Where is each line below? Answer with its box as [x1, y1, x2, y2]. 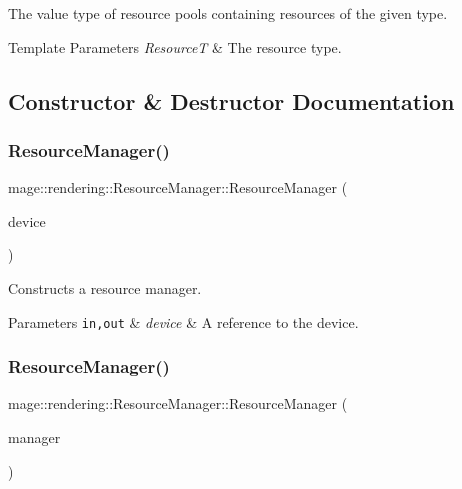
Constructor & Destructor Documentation [8, 85, 455, 116]
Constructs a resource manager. [8, 277, 202, 298]
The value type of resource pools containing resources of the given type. [8, 3, 448, 23]
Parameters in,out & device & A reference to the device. [8, 311, 359, 332]
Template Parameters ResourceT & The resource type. [8, 36, 342, 57]
